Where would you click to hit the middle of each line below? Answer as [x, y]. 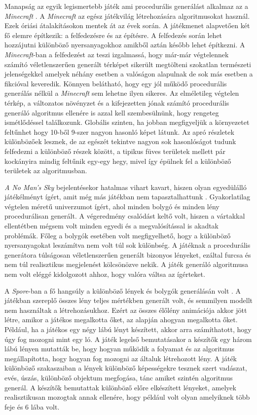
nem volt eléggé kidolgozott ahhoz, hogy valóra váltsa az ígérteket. [105, 274]
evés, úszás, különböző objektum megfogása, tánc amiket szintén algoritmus [119, 377]
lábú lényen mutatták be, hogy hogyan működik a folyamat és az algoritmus [120, 349]
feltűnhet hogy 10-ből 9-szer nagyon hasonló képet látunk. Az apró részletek [119, 132]
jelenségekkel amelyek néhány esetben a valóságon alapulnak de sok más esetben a [129, 74]
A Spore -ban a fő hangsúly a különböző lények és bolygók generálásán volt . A [123, 290]
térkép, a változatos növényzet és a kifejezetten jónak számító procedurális [117, 102]
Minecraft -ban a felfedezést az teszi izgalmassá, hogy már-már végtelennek [117, 54]
